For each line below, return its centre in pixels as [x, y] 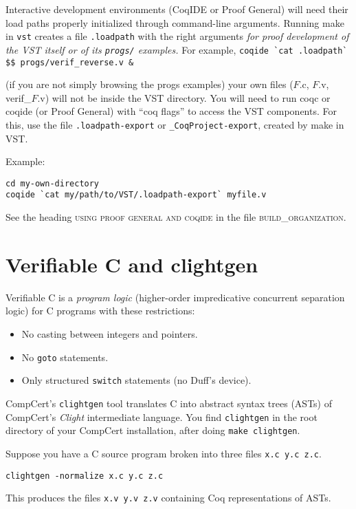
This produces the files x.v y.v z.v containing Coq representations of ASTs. [168, 498]
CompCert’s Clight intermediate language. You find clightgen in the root [162, 416]
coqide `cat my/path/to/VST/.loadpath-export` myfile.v [136, 195]
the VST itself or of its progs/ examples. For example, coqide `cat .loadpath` [177, 49]
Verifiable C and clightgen [132, 264]
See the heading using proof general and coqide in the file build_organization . [176, 217]
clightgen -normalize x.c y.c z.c [85, 476]
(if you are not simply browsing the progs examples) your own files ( [149, 84]
